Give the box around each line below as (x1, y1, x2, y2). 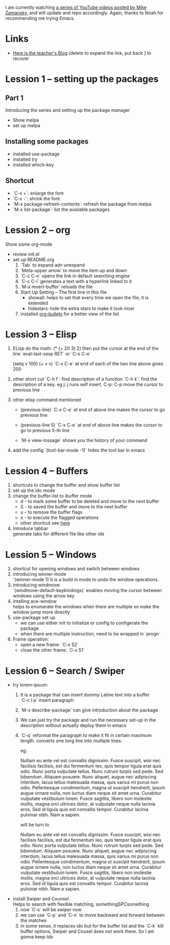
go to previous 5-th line (20, 428, 70, 434)
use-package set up (12, 615, 55, 621)
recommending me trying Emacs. (5, 15, 75, 21)
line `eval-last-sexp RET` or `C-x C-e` (12, 351, 91, 357)
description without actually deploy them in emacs (20, 722, 127, 728)
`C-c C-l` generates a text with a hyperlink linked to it (20, 278, 132, 284)
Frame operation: (12, 636, 50, 643)
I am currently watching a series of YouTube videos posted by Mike (5, 5, 147, 10)
